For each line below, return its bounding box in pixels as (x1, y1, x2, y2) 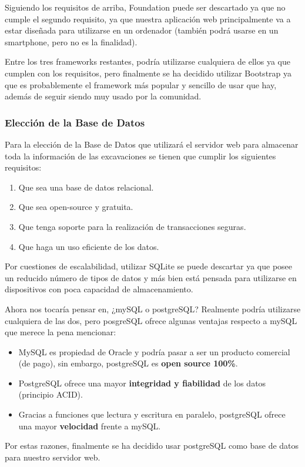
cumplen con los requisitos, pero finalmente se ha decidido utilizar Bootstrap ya (5, 66, 292, 79)
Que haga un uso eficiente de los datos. (18, 240, 159, 252)
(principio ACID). (18, 388, 83, 401)
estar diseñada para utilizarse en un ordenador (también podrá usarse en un (5, 24, 279, 36)
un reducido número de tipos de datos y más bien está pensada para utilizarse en (5, 271, 297, 283)
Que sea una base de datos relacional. (18, 181, 154, 193)
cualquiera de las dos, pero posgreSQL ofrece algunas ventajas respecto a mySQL (5, 314, 297, 326)
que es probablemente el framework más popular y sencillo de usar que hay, (5, 78, 277, 91)
